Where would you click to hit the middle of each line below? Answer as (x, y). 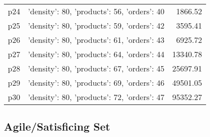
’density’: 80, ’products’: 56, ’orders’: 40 (96, 11)
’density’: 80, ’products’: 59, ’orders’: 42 (96, 25)
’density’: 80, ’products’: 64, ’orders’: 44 (96, 54)
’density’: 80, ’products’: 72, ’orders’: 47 (96, 97)
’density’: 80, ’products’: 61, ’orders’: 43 (96, 40)
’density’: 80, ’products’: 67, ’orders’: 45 (96, 68)
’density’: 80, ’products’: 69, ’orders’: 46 (96, 83)
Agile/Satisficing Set (57, 126)
